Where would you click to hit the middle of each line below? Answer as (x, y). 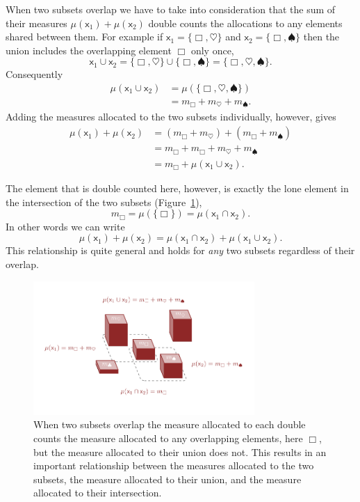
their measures (36, 23)
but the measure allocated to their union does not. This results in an (180, 452)
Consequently (34, 74)
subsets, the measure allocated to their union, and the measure (167, 479)
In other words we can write (65, 226)
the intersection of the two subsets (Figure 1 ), (104, 202)
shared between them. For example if (84, 37)
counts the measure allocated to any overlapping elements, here (168, 438)
